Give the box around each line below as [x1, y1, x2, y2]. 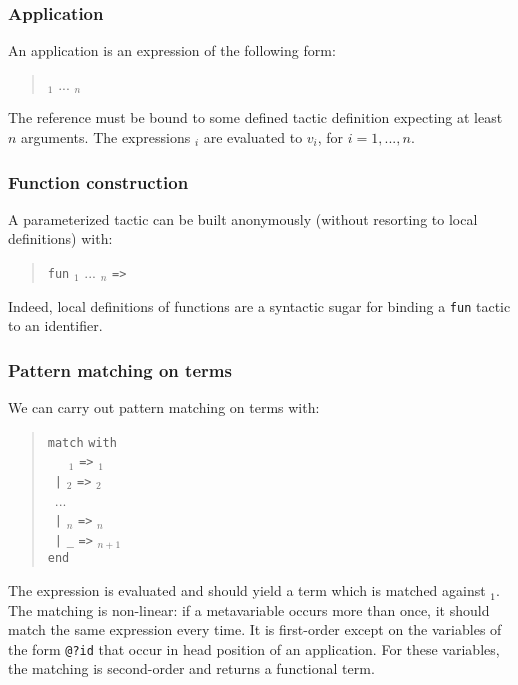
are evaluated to [203, 127, 303, 147]
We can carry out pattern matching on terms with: [8, 397, 320, 418]
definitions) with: [8, 228, 113, 249]
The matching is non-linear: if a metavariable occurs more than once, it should [8, 599, 490, 620]
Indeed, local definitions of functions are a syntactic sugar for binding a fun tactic [8, 295, 511, 316]
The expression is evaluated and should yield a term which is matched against [8, 580, 486, 601]
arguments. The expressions [21, 127, 191, 147]
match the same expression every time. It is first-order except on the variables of [8, 619, 502, 640]
